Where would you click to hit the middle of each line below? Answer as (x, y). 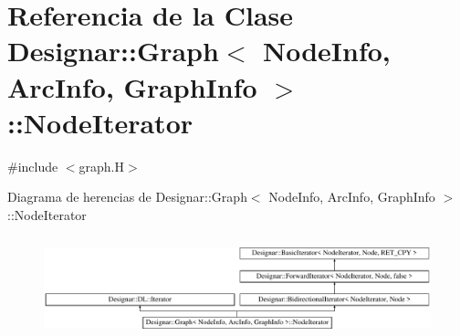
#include (33, 166)
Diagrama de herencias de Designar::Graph (127, 197)
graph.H (102, 166)
